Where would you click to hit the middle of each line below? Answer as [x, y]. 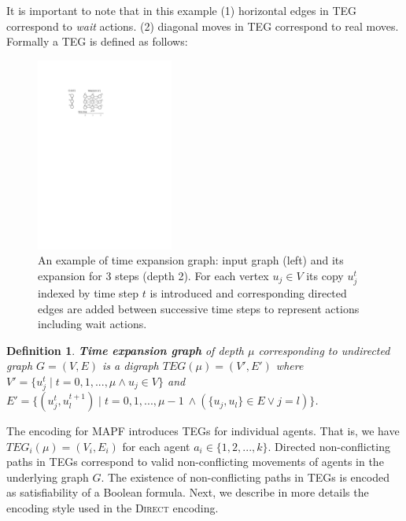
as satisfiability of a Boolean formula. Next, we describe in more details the [188, 492]
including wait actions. [92, 324]
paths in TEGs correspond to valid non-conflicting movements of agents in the [195, 462]
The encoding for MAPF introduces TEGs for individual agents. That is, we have [203, 431]
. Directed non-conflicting [329, 446]
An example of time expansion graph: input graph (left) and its [191, 260]
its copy [325, 275]
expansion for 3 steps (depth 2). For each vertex [153, 275]
